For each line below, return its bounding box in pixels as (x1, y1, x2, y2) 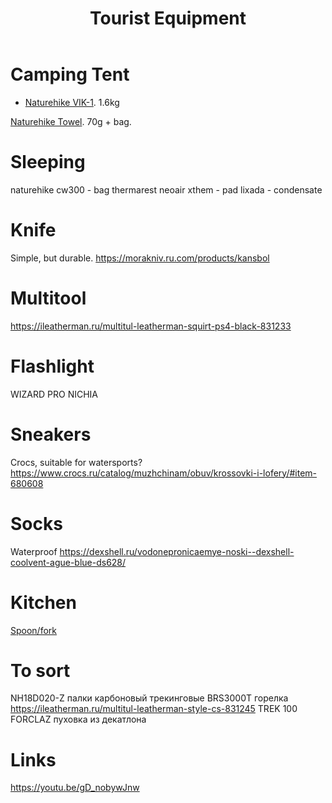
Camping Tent (10, 63, 130, 86)
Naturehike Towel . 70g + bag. (10, 115, 132, 127)
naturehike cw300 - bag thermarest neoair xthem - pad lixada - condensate (10, 183, 323, 196)
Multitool (10, 287, 87, 309)
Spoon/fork (10, 624, 57, 636)
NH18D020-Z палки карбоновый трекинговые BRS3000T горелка (10, 692, 289, 704)
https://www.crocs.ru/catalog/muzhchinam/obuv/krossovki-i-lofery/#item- (10, 467, 318, 479)
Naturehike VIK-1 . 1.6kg (24, 96, 120, 108)
